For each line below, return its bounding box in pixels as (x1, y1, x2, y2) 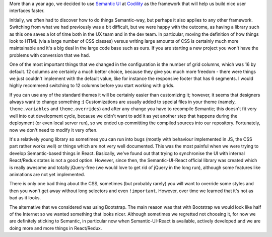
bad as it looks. (9, 195, 41, 201)
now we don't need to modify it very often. (9, 127, 98, 133)
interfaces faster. (9, 8, 45, 14)
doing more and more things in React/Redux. (9, 225, 102, 231)
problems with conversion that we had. (9, 52, 90, 58)
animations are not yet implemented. (9, 171, 85, 177)
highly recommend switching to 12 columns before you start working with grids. (9, 83, 175, 89)
